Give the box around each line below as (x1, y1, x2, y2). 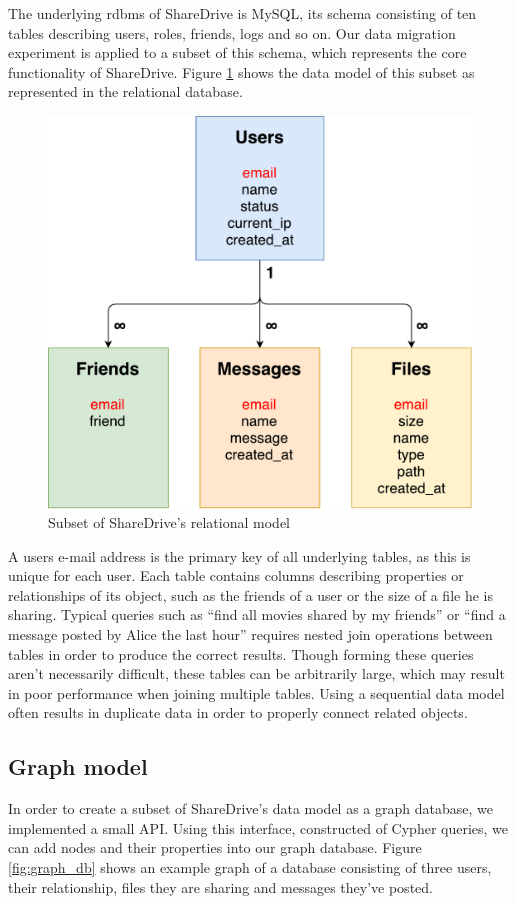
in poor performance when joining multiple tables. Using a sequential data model (8, 682, 505, 703)
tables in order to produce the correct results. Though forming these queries (8, 643, 474, 664)
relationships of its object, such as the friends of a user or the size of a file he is (8, 584, 493, 605)
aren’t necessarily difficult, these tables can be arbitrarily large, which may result (8, 663, 505, 684)
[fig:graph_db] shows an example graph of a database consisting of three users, (8, 857, 492, 878)
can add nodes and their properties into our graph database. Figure (8, 837, 422, 858)
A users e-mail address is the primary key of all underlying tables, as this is (8, 545, 471, 566)
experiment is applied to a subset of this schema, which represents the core (8, 42, 467, 63)
